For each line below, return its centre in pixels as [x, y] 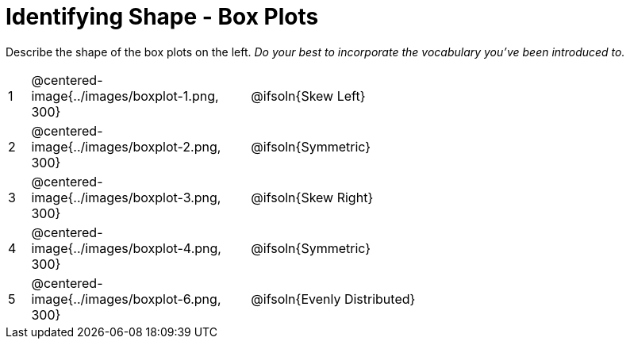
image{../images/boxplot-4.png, [126, 248]
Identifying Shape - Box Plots [162, 17]
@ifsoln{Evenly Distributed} [333, 299]
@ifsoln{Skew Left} [308, 96]
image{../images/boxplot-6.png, [126, 299]
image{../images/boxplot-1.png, [125, 96]
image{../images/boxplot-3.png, [126, 197]
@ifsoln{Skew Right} [312, 197]
